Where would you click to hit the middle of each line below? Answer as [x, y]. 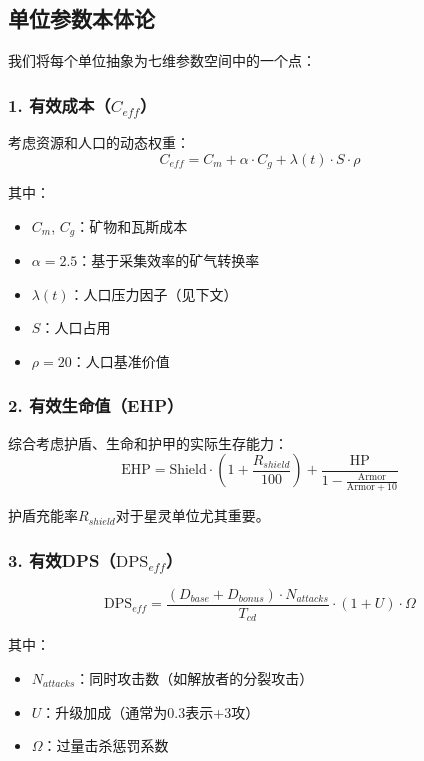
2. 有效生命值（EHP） [96, 405]
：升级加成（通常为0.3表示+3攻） [150, 711]
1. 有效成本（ [59, 104]
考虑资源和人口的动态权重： [99, 142]
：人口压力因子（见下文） [153, 293]
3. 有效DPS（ [62, 559]
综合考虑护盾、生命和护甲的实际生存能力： [148, 442]
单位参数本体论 [81, 18]
